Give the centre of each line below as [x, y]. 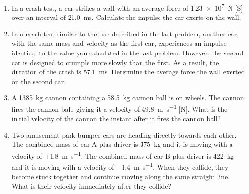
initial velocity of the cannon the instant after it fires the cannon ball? [116, 118]
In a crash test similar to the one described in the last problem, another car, [125, 33]
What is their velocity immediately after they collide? [91, 186]
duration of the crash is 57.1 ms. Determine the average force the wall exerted [128, 72]
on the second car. [39, 81]
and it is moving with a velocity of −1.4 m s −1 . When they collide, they [120, 166]
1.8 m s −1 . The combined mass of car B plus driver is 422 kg [142, 155]
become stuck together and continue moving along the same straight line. [121, 176]
